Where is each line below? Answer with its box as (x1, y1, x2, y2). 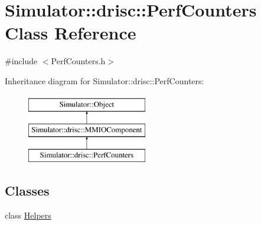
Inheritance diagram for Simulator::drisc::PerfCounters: (5, 74, 204, 87)
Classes (5, 181, 50, 199)
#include (5, 55, 38, 67)
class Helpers (5, 209, 51, 221)
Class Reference (5, 21, 136, 45)
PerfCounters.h (51, 55, 106, 67)
